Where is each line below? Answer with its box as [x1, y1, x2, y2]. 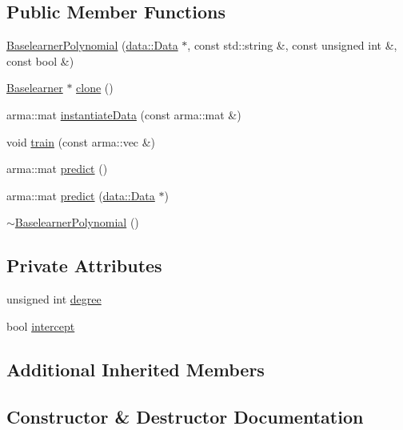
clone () [76, 79, 114, 96]
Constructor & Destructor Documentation [6, 404, 364, 428]
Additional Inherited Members [6, 356, 265, 381]
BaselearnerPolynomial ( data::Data [6, 37, 178, 54]
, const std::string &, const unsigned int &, [187, 37, 397, 54]
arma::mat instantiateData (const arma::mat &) [6, 106, 241, 123]
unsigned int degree [6, 291, 102, 307]
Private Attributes [6, 253, 162, 278]
